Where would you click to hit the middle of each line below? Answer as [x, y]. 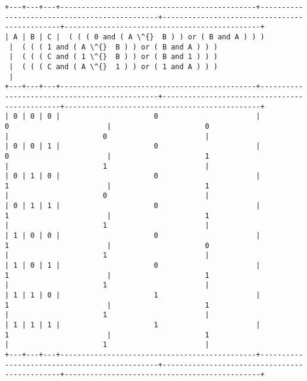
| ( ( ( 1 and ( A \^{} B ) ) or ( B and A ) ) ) [113, 47]
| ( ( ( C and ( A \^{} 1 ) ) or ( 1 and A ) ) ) [113, 66]
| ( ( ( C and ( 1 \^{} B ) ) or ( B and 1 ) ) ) [113, 57]
